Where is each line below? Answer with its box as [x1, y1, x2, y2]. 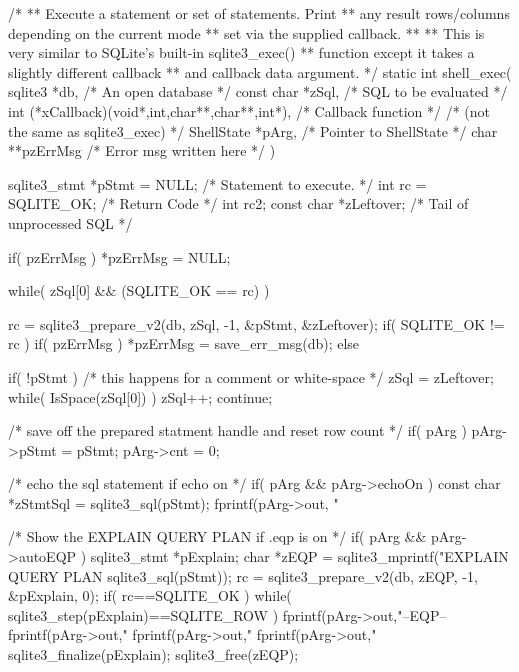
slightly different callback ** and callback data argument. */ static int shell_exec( [8, 61, 512, 82]
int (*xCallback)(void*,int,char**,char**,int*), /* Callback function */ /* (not [8, 100, 490, 121]
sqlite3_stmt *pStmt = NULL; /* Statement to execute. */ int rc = [8, 173, 427, 194]
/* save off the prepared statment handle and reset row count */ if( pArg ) [8, 420, 467, 441]
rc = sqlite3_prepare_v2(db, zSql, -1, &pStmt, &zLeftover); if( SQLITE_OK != [8, 313, 505, 334]
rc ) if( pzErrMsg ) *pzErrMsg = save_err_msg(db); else [8, 333, 360, 354]
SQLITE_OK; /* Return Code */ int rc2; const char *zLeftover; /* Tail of [8, 193, 469, 214]
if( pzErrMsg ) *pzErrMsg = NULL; [8, 246, 231, 267]
